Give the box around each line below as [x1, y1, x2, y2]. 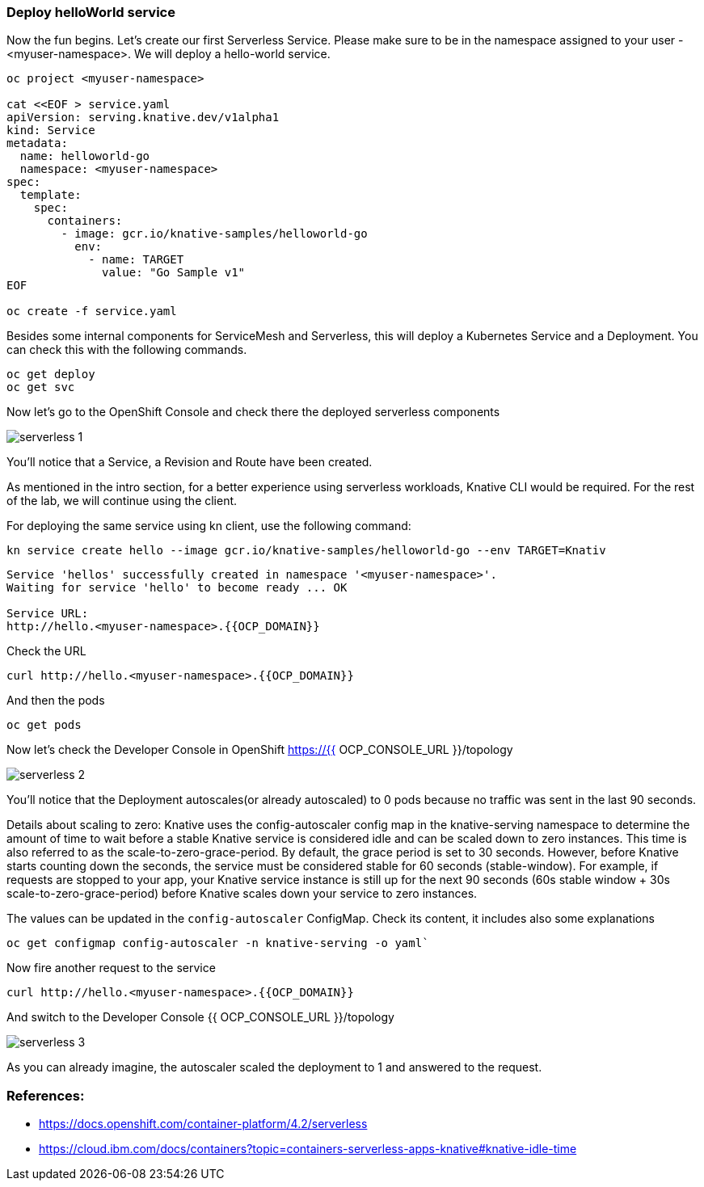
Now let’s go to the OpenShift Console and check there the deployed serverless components [6, 405, 500, 419]
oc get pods [6, 718, 82, 732]
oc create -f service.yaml [6, 305, 177, 318]
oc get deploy [6, 368, 95, 381]
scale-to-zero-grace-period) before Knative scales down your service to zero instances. [6, 886, 478, 901]
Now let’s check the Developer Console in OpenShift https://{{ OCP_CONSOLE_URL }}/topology [6, 743, 513, 757]
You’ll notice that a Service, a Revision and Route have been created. [6, 455, 373, 469]
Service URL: [6, 607, 89, 621]
